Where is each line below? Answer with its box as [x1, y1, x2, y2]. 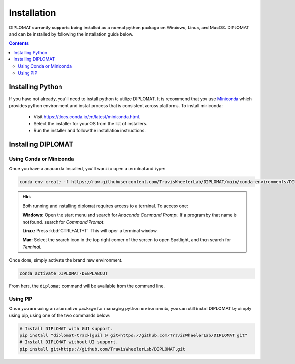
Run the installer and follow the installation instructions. [33, 128, 146, 134]
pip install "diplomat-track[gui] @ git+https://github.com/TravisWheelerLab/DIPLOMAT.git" [19, 333, 248, 338]
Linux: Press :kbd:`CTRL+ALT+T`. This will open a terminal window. [22, 228, 158, 234]
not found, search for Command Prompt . [22, 219, 105, 224]
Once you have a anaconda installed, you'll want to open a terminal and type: [9, 166, 166, 171]
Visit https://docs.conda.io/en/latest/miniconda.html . [33, 113, 140, 120]
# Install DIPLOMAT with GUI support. [19, 326, 113, 331]
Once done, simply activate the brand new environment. [9, 257, 123, 263]
